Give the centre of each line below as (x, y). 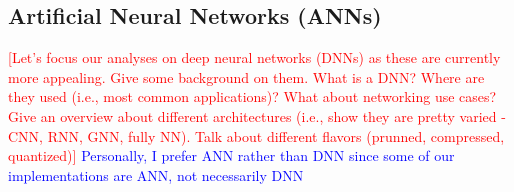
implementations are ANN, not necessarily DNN (156, 174)
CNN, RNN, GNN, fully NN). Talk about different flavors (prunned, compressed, (256, 135)
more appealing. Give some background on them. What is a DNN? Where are (246, 76)
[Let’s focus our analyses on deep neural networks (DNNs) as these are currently (254, 57)
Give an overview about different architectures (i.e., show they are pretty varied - (257, 115)
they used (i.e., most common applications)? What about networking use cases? (252, 96)
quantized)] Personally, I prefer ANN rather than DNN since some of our (231, 155)
